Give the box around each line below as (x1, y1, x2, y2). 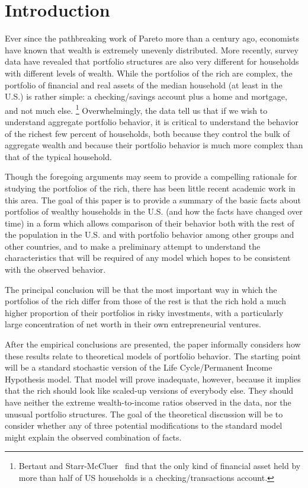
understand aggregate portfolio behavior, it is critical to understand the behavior (5, 115, 299, 127)
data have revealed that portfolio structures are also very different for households (5, 55, 299, 68)
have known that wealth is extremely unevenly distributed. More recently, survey (5, 43, 299, 56)
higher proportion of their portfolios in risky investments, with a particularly (5, 306, 284, 318)
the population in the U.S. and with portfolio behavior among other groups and (5, 228, 294, 241)
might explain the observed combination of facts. (5, 430, 182, 443)
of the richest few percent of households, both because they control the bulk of (5, 127, 290, 139)
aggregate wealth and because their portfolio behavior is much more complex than (5, 139, 303, 151)
